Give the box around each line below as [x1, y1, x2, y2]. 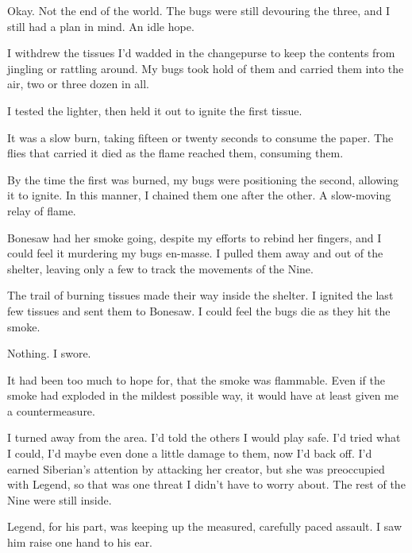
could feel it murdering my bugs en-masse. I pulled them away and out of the [7, 245, 383, 261]
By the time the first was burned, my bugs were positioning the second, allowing [7, 171, 399, 188]
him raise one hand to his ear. [7, 534, 153, 551]
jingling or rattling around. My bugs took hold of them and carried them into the [7, 60, 404, 76]
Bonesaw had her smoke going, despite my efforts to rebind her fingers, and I [7, 229, 382, 246]
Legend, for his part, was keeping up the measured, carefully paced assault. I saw [7, 518, 402, 535]
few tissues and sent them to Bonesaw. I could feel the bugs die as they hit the [7, 302, 391, 319]
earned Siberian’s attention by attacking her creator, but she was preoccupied [7, 460, 385, 477]
